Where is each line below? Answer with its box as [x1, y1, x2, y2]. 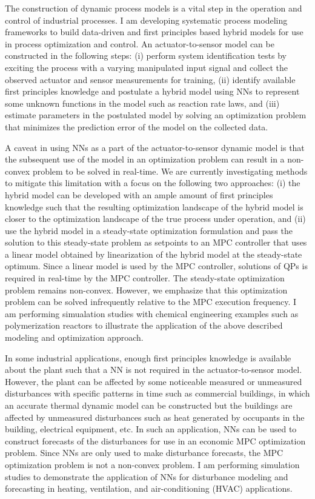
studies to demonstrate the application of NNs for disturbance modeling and [5, 470, 288, 483]
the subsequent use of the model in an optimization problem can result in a [5, 153, 285, 166]
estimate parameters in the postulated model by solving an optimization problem [5, 109, 307, 121]
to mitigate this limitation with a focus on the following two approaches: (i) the [5, 176, 300, 189]
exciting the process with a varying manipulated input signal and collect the [5, 61, 288, 73]
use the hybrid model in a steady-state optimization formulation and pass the [5, 224, 293, 236]
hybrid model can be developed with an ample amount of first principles [5, 188, 273, 201]
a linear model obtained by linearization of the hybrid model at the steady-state [5, 247, 302, 260]
